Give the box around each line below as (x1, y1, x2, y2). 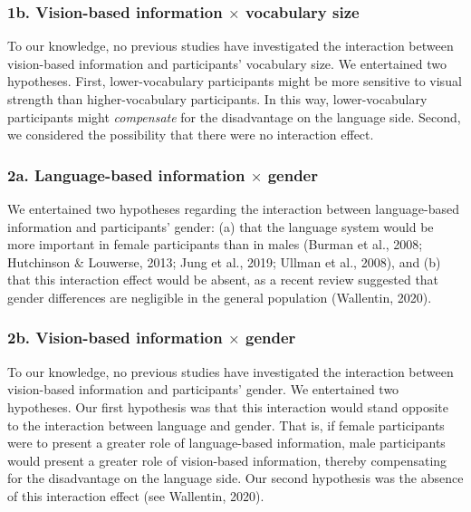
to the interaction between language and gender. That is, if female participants (7, 415, 445, 434)
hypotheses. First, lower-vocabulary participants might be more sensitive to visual (7, 72, 462, 91)
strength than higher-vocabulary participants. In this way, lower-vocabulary (7, 90, 428, 108)
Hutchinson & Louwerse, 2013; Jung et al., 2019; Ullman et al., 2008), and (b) (7, 252, 441, 271)
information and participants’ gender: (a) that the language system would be (7, 217, 434, 236)
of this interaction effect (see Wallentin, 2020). (7, 486, 264, 505)
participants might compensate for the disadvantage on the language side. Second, (7, 107, 461, 126)
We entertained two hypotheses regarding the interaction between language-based (7, 199, 459, 217)
